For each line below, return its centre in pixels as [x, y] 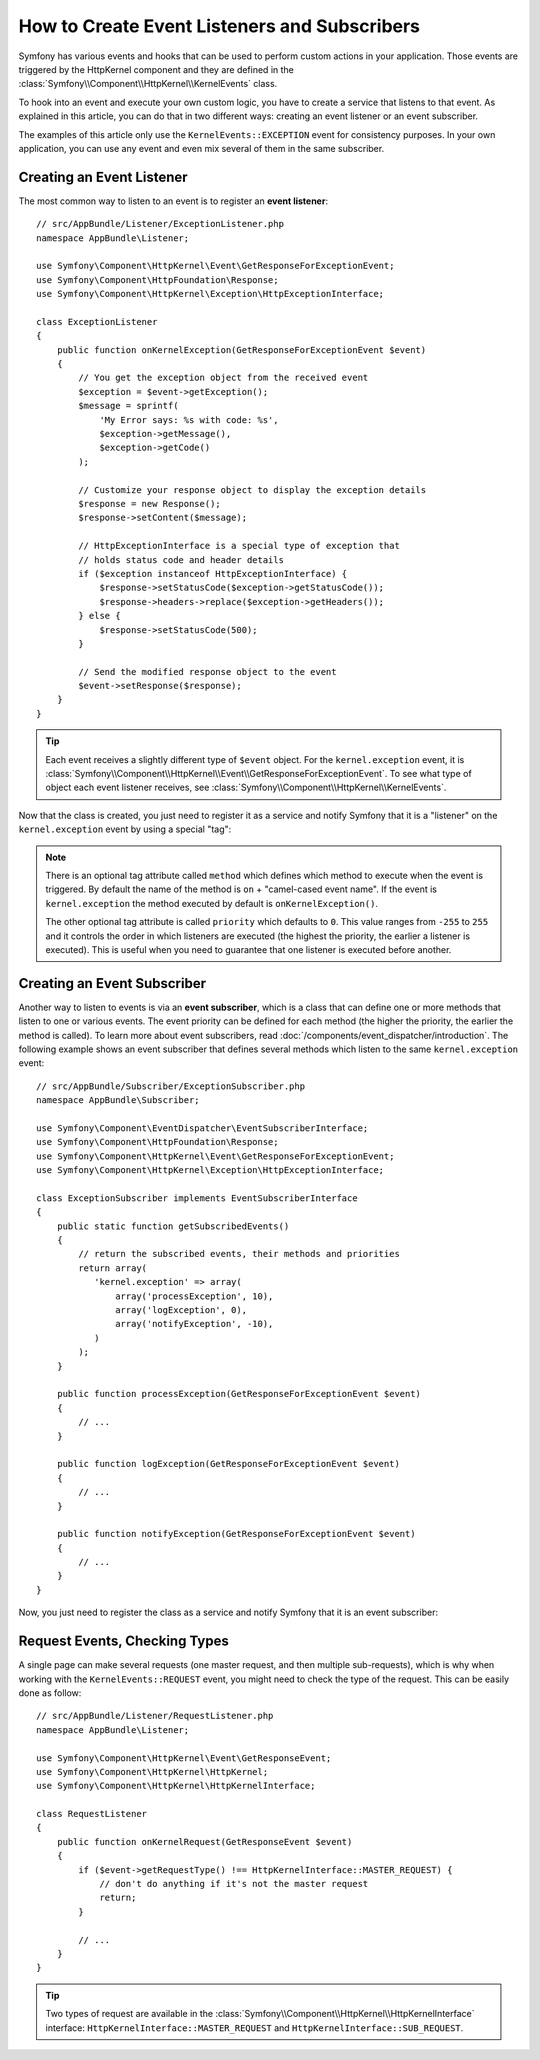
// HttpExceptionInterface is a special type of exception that [239, 546]
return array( [113, 1268]
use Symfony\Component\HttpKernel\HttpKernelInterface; [176, 1786]
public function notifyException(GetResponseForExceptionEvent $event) [236, 1534]
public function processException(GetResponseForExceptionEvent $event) [239, 1394]
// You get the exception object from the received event [223, 378]
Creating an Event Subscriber [112, 983]
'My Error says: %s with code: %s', [189, 419]
